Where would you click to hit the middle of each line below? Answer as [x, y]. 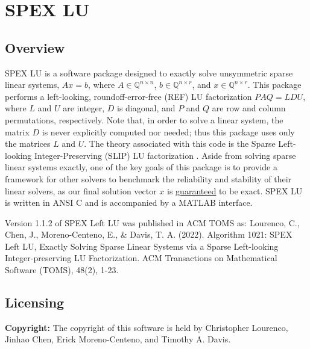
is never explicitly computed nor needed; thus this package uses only [168, 131]
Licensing [35, 302]
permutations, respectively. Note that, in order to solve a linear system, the [144, 119]
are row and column [249, 108]
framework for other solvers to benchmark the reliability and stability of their [148, 178]
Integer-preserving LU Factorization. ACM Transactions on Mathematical [141, 258]
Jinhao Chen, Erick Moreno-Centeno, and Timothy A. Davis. [118, 339]
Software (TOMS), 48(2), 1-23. [62, 270]
